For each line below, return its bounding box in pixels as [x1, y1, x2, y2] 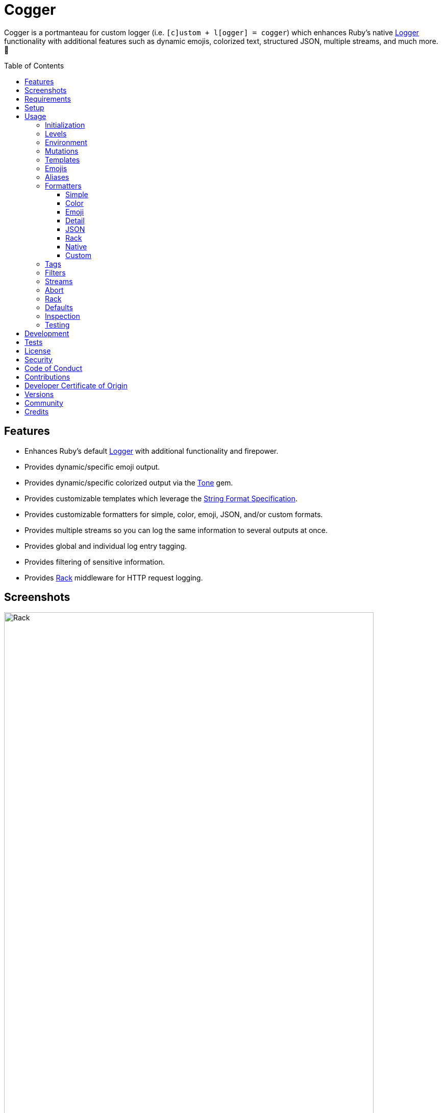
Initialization [45, 120, 85, 129]
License [24, 346, 51, 355]
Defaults [45, 303, 73, 312]
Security [24, 355, 53, 364]
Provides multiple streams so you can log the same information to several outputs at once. [24, 525, 328, 535]
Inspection [45, 311, 80, 320]
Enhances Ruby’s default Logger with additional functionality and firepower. [24, 446, 279, 455]
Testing [45, 320, 70, 329]
